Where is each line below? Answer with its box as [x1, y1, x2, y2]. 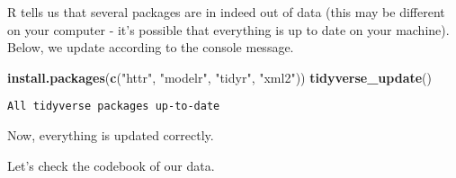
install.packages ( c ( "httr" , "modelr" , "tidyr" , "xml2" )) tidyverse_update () [7, 67, 433, 86]
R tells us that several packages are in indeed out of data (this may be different [7, 3, 445, 21]
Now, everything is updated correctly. [7, 126, 214, 145]
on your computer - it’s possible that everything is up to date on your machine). [7, 20, 450, 39]
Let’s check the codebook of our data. [7, 156, 215, 174]
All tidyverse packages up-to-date [7, 100, 220, 113]
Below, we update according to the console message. [7, 38, 294, 57]
